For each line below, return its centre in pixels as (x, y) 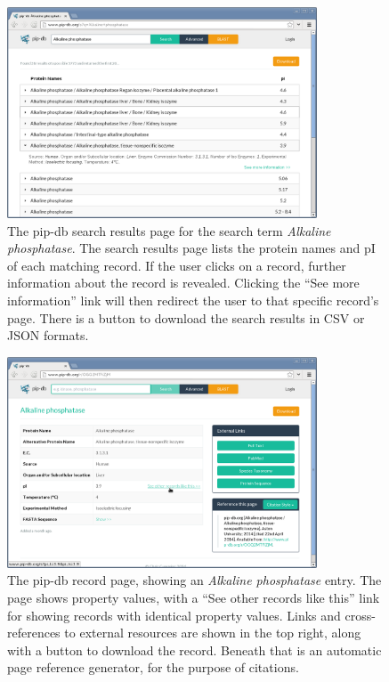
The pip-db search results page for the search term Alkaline (169, 230)
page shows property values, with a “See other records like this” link (194, 597)
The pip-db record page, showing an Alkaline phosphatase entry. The (194, 580)
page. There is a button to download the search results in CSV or (186, 317)
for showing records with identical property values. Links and (174, 615)
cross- (360, 615)
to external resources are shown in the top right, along (213, 633)
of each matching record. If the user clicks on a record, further (177, 265)
